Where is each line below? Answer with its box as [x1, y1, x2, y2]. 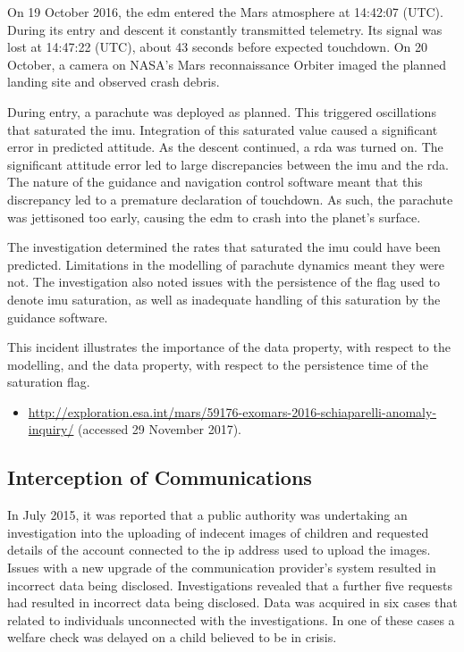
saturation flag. [7, 372, 90, 391]
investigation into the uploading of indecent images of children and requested [7, 522, 429, 541]
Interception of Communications [7, 464, 312, 491]
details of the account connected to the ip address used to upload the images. [7, 540, 431, 559]
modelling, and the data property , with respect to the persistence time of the [7, 355, 428, 373]
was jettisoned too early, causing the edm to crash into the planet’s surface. [7, 207, 421, 226]
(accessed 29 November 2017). [78, 420, 242, 439]
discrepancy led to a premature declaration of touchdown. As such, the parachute [7, 189, 453, 208]
